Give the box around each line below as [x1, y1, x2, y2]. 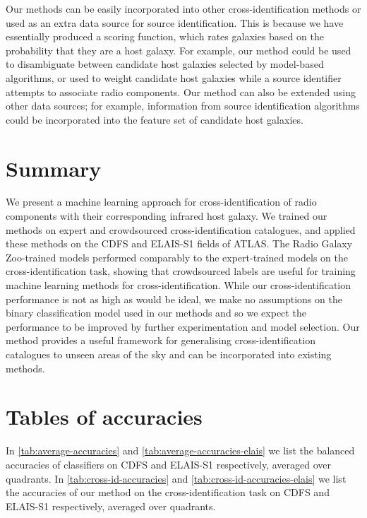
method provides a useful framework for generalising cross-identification [6, 333, 315, 348]
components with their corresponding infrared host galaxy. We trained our [6, 208, 327, 223]
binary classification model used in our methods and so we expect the [6, 305, 306, 320]
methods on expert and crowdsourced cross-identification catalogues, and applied [6, 222, 356, 237]
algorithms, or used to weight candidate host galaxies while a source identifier [6, 70, 342, 85]
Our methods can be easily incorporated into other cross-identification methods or [6, 1, 361, 16]
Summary [6, 153, 102, 182]
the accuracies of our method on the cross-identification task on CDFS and [6, 485, 330, 500]
